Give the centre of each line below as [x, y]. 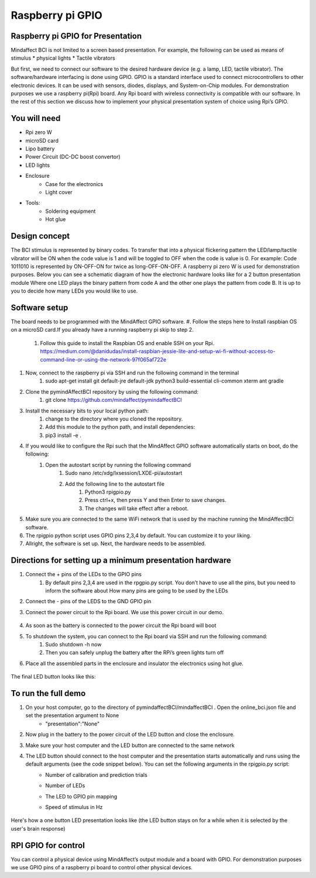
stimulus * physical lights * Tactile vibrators [63, 58]
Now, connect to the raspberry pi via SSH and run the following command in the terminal [132, 373]
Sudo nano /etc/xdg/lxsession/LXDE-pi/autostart [124, 473]
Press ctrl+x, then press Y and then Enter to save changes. [156, 500]
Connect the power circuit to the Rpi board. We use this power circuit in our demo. [125, 612]
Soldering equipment [71, 211]
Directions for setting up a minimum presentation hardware [121, 561]
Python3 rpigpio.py [108, 492]
